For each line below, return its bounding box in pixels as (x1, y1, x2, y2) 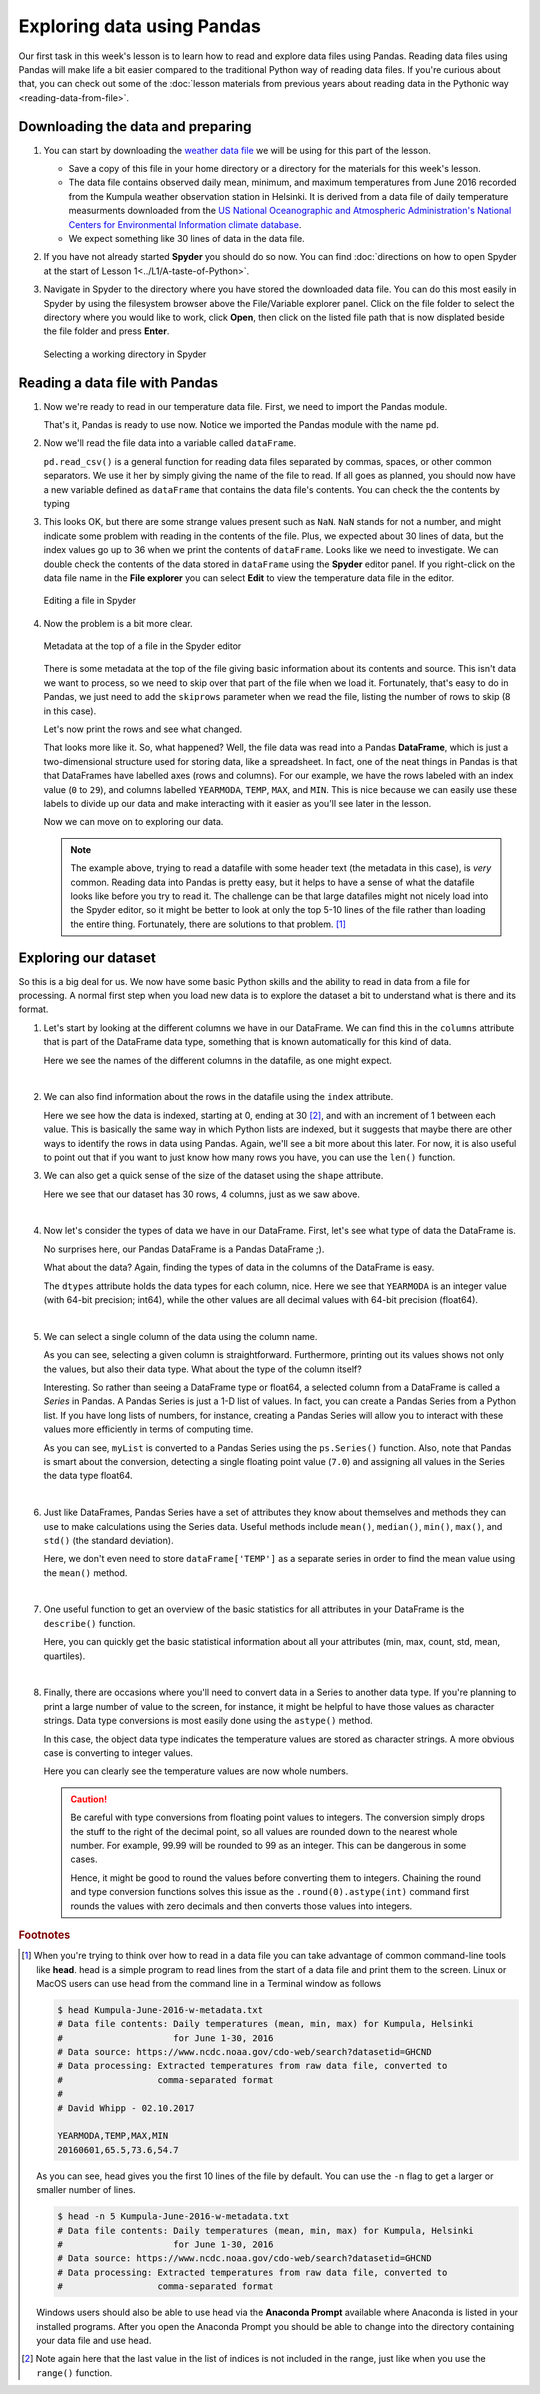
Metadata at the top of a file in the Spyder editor (43, 640, 242, 652)
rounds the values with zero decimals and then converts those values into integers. (70, 1900, 413, 1912)
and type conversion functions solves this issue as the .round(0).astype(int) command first (70, 1886, 470, 1898)
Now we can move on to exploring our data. (43, 816, 224, 828)
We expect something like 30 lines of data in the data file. (68, 232, 305, 244)
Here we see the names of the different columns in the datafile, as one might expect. (43, 1054, 392, 1066)
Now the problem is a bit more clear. (43, 617, 194, 629)
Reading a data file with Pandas (18, 374, 219, 391)
